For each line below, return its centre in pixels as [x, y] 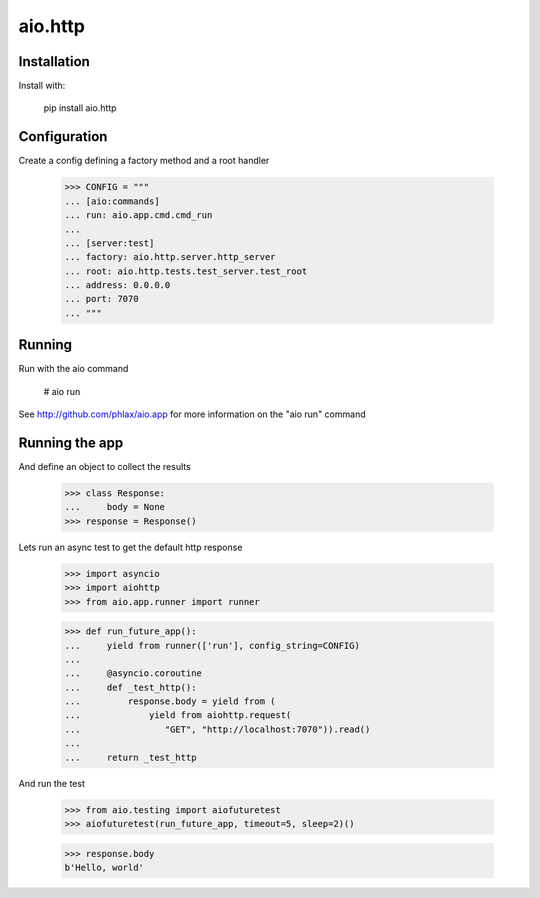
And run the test [51, 783]
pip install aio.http [80, 108]
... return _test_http [130, 757]
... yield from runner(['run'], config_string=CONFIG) [212, 645]
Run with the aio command [73, 369]
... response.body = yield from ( [170, 701]
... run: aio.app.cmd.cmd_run [138, 215]
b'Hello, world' [104, 867]
